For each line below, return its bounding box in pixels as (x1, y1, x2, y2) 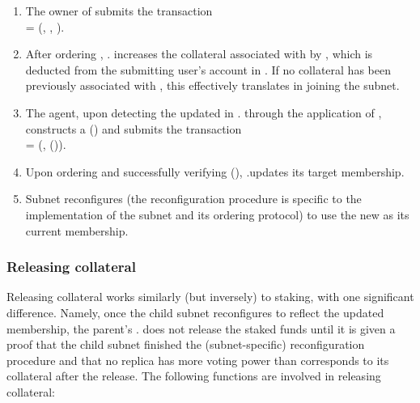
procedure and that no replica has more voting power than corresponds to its (6, 351, 389, 368)
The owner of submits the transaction (25, 2, 213, 19)
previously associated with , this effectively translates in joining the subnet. (25, 77, 400, 94)
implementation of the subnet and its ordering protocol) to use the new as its (25, 206, 409, 223)
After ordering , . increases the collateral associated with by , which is (25, 45, 373, 62)
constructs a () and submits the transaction (25, 120, 242, 137)
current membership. (25, 222, 129, 239)
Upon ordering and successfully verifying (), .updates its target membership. (25, 163, 405, 180)
